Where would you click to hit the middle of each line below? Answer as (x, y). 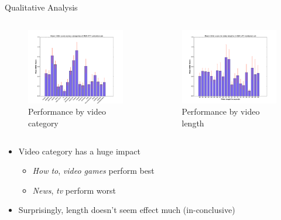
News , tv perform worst (74, 190)
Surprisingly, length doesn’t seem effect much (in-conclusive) (127, 210)
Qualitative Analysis (41, 7)
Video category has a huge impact (79, 151)
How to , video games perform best (93, 171)
